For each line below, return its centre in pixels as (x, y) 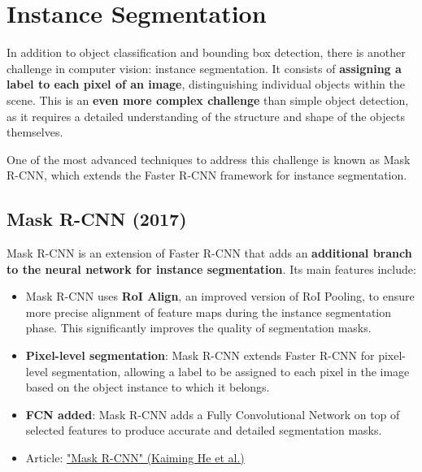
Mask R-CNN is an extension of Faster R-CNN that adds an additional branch (209, 253)
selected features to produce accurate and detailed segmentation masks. (204, 430)
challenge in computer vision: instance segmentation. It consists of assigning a (204, 68)
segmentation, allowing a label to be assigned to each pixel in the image (231, 371)
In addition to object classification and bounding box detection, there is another (206, 52)
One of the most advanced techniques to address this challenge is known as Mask (209, 159)
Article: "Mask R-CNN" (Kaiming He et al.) (135, 458)
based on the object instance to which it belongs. (148, 387)
